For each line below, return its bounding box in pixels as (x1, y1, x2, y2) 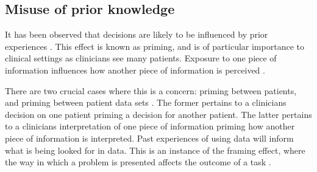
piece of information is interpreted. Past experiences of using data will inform (5, 131, 294, 144)
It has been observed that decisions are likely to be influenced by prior (5, 28, 268, 41)
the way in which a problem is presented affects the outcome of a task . (5, 156, 271, 168)
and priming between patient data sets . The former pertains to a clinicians (5, 96, 287, 109)
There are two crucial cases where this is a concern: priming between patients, (5, 84, 297, 97)
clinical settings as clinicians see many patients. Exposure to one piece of (5, 52, 277, 64)
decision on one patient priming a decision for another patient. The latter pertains (5, 108, 312, 120)
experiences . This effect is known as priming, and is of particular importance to (5, 40, 304, 52)
